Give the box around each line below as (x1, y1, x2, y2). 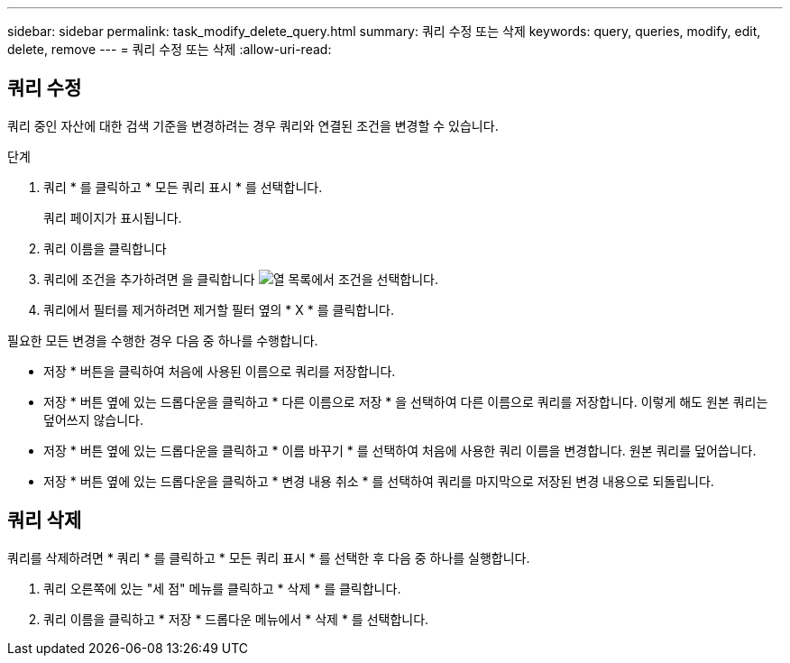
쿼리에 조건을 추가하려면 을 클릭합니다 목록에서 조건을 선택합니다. (43, 271, 438, 287)
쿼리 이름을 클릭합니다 (43, 240, 167, 256)
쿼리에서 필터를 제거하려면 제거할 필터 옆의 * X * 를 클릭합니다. (43, 301, 394, 318)
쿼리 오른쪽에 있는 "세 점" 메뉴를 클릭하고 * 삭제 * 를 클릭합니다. (43, 580, 401, 596)
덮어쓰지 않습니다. (43, 411, 144, 428)
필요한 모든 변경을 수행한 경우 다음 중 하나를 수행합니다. (7, 332, 318, 348)
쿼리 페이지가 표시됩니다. (43, 209, 182, 226)
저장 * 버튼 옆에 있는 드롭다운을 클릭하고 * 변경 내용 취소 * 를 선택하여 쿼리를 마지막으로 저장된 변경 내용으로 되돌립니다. (43, 473, 714, 489)
